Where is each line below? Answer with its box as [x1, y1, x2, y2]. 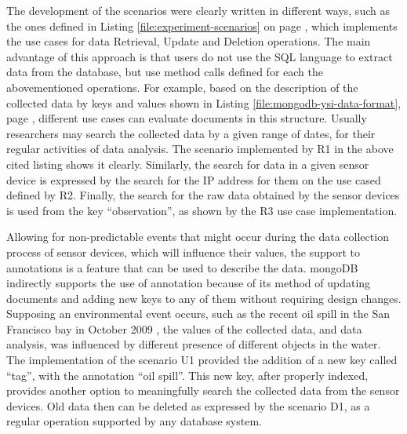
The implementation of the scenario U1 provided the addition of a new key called [6, 352, 398, 368]
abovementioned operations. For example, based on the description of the [6, 78, 358, 95]
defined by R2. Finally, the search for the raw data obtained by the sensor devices [6, 187, 400, 203]
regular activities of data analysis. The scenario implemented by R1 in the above [6, 140, 394, 157]
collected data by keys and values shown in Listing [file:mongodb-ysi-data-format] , [6, 94, 402, 111]
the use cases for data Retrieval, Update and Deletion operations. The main [6, 33, 371, 49]
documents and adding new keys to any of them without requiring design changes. [6, 290, 402, 306]
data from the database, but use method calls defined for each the [6, 64, 323, 80]
